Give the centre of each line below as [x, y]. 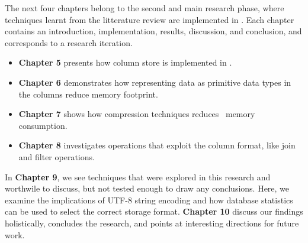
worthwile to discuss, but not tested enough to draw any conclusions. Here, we [147, 188]
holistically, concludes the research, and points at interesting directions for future [152, 223]
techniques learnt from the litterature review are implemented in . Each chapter [150, 19]
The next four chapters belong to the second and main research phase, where [145, 8]
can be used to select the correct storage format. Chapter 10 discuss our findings [154, 211]
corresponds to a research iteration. [69, 42]
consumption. [43, 125]
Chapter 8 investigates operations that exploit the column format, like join [157, 145]
